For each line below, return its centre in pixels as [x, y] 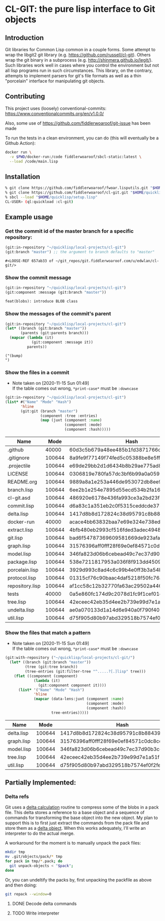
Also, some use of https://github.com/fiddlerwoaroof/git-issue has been [78, 123]
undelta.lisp [21, 610]
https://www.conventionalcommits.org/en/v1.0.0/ [55, 113]
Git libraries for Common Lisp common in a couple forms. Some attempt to [80, 50]
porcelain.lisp [23, 570]
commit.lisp [21, 506]
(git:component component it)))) [72, 685]
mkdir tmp [15, 852]
